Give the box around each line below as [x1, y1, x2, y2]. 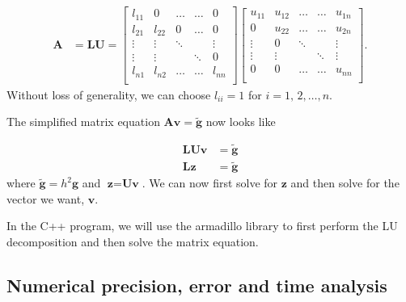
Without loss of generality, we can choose [6, 86, 211, 103]
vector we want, [6, 190, 85, 207]
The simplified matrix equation [6, 113, 160, 130]
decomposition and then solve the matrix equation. [6, 233, 259, 250]
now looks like [205, 113, 276, 130]
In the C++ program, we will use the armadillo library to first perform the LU [6, 217, 398, 234]
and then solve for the [290, 174, 400, 191]
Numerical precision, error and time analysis [6, 273, 387, 298]
